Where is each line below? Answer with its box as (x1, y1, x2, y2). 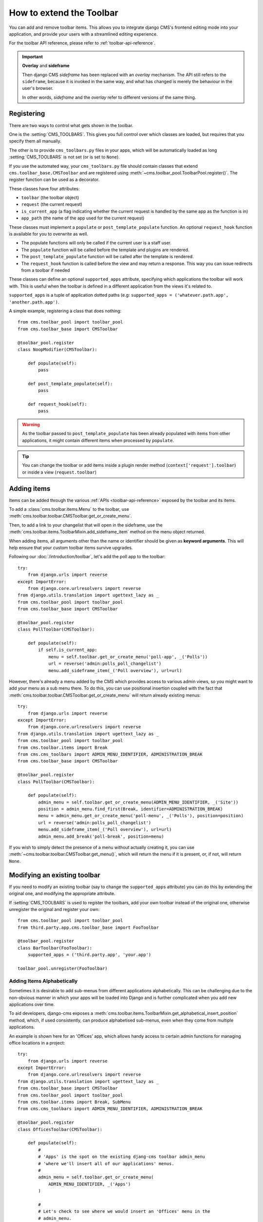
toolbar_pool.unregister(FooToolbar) (18, 966, 108, 971)
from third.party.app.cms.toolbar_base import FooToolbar (18, 924, 159, 930)
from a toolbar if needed (21, 267, 70, 273)
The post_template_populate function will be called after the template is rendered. (21, 254, 194, 260)
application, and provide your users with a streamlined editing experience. (9, 31, 158, 37)
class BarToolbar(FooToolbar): (18, 945, 93, 951)
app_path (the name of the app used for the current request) (21, 215, 145, 221)
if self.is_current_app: (38, 647, 97, 653)
